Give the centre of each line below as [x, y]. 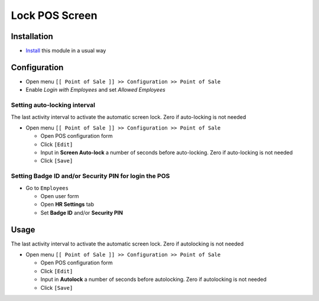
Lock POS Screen [54, 15]
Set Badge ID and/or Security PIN [82, 212]
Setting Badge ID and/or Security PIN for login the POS [90, 176]
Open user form [60, 196]
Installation [32, 36]
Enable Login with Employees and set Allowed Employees [95, 90]
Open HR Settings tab [67, 205]
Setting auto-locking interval [53, 105]
